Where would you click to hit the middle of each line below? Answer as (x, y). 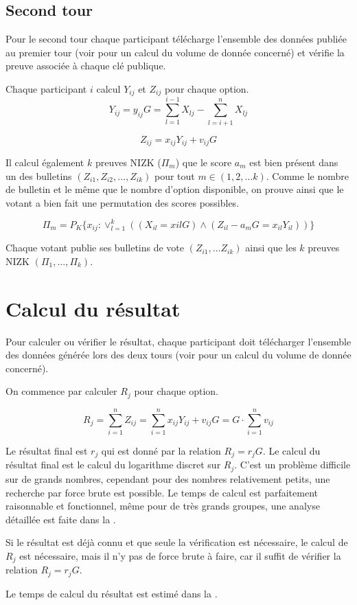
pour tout (174, 175)
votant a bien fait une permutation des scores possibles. (123, 202)
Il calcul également (45, 162)
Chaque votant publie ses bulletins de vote (95, 248)
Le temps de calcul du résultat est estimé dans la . (112, 593)
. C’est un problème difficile (292, 465)
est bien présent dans (294, 162)
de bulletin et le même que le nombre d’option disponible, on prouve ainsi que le (175, 189)
